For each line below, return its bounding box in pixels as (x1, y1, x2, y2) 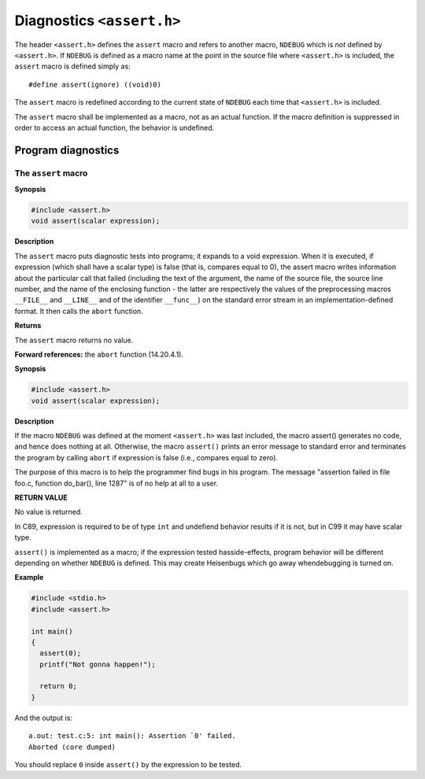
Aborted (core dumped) (28, 742, 116, 751)
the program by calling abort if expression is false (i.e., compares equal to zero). (14, 452, 279, 462)
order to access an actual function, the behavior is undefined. (14, 123, 215, 132)
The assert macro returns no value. (14, 335, 134, 345)
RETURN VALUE (14, 493, 68, 503)
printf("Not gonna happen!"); (39, 659, 157, 669)
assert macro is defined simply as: (14, 61, 131, 71)
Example (14, 573, 44, 582)
